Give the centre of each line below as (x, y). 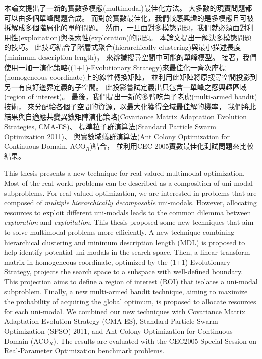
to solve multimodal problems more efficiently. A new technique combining (119, 232)
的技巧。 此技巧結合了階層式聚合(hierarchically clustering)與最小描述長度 (123, 47)
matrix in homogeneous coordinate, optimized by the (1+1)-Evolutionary (117, 261)
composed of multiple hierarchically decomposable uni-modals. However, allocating (130, 202)
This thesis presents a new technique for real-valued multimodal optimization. (124, 173)
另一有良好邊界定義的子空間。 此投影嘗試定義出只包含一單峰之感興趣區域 (125, 86)
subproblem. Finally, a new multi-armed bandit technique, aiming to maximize (126, 291)
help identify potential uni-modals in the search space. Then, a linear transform (127, 252)
